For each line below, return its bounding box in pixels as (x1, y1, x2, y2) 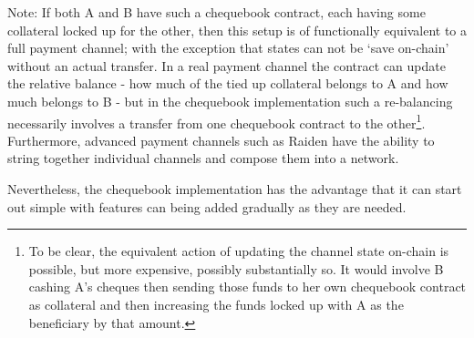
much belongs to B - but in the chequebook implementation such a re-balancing (7, 91, 453, 110)
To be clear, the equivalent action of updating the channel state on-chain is (28, 241, 449, 261)
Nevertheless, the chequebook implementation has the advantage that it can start (7, 179, 462, 198)
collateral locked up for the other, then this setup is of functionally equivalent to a (7, 20, 467, 39)
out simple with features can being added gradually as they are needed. (7, 197, 407, 216)
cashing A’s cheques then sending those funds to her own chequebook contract (28, 277, 467, 296)
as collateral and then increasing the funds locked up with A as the (28, 294, 404, 313)
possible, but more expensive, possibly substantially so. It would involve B (28, 259, 444, 278)
